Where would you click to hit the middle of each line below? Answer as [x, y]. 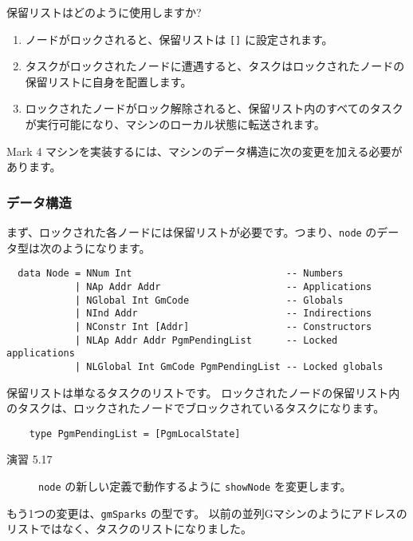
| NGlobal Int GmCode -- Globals [209, 300]
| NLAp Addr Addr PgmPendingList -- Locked [206, 340]
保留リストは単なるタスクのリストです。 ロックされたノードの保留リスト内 [203, 392]
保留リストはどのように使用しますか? [104, 12]
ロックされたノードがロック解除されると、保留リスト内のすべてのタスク [214, 108]
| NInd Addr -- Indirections [223, 314]
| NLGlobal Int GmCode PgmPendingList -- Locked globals [229, 366]
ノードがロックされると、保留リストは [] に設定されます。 [179, 39]
